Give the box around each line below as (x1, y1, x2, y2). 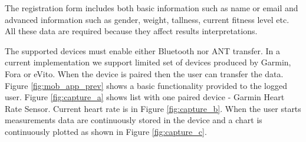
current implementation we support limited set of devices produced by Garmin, (5, 56, 291, 68)
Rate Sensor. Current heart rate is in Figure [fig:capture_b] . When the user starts (5, 102, 301, 114)
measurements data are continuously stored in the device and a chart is (5, 114, 262, 126)
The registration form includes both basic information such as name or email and (5, 2, 298, 14)
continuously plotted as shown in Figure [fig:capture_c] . (5, 125, 207, 137)
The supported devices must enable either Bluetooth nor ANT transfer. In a (5, 44, 280, 57)
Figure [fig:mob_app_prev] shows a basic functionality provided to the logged (5, 79, 287, 91)
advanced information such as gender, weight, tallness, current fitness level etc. (5, 13, 289, 25)
